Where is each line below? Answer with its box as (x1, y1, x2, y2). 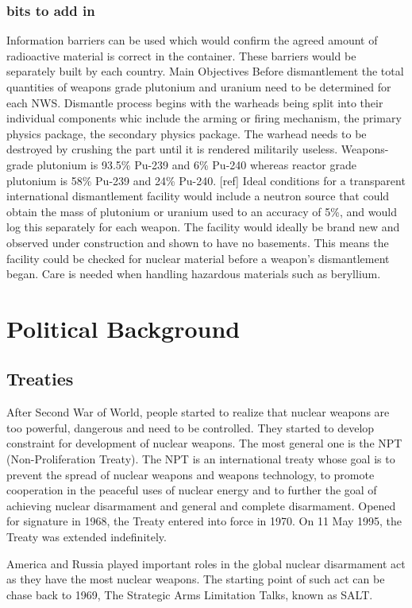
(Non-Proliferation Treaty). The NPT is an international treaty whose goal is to (6, 451, 395, 467)
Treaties (6, 366, 74, 391)
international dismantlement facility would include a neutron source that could (6, 188, 390, 204)
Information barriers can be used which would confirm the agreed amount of (6, 32, 378, 48)
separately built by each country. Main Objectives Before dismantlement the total (6, 63, 404, 79)
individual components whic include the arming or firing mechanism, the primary (6, 110, 402, 126)
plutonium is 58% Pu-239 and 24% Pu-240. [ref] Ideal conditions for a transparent (6, 172, 406, 188)
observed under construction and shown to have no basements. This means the (6, 234, 389, 250)
